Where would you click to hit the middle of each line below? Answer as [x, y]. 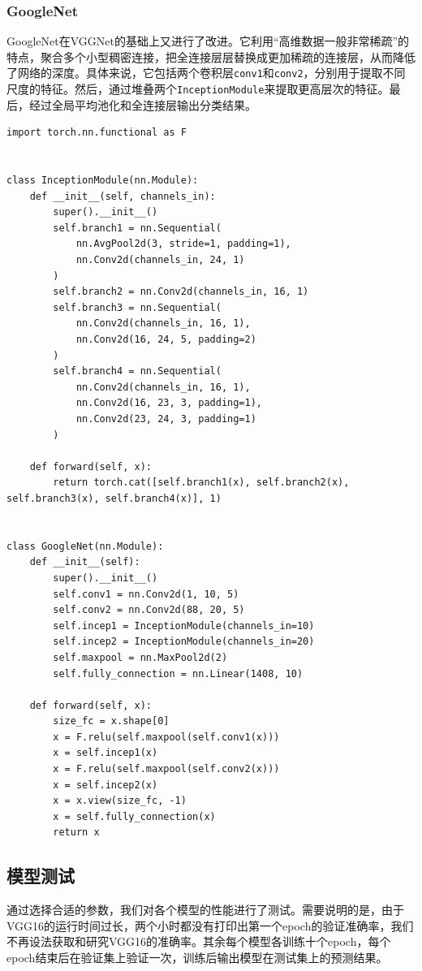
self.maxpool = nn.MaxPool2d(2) [140, 657]
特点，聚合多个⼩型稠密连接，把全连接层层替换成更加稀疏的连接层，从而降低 [211, 56]
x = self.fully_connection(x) [134, 816]
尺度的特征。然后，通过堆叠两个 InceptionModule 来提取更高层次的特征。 [198, 89]
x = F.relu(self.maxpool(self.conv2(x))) [166, 769]
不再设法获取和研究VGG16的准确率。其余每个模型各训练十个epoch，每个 [199, 941]
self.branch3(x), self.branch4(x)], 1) [114, 498]
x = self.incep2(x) [105, 785]
